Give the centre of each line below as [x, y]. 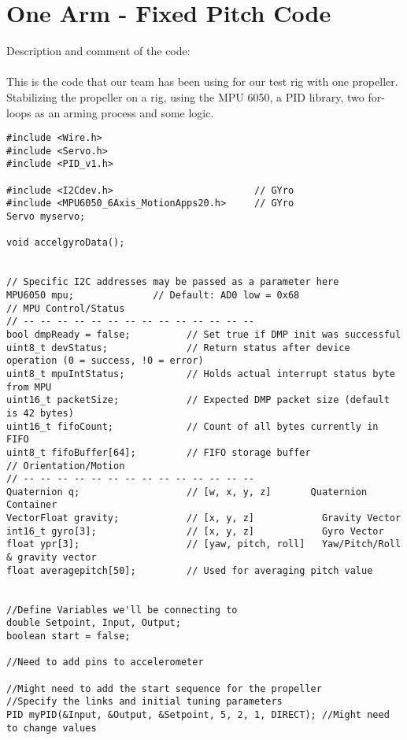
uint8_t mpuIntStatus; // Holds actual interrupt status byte [201, 374]
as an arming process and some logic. [124, 112]
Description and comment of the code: [98, 51]
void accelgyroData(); [66, 243]
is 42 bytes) [40, 413]
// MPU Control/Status [66, 308]
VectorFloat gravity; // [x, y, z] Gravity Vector [204, 518]
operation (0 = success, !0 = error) [105, 361]
